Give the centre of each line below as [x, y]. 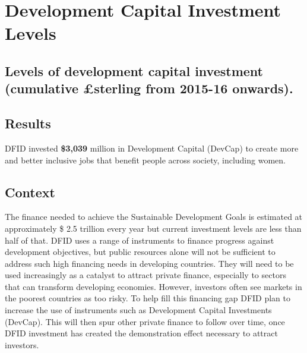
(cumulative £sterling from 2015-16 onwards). [149, 88]
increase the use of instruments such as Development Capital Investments [138, 310]
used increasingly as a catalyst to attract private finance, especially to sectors [145, 275]
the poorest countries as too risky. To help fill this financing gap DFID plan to [148, 298]
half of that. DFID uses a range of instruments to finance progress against [140, 240]
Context [30, 192]
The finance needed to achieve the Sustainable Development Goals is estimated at [154, 217]
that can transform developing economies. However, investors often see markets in [153, 286]
